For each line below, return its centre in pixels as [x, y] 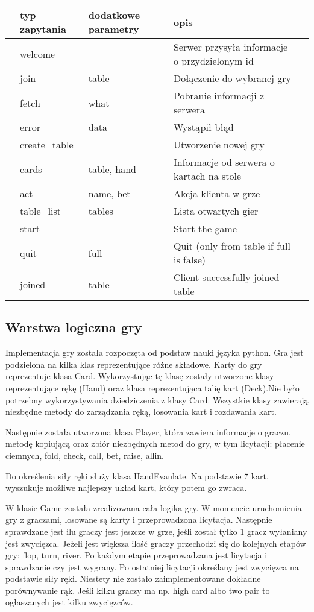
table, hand [112, 169]
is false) [190, 260]
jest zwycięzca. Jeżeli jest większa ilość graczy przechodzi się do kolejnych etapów [156, 543]
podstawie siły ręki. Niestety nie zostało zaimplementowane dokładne [133, 579]
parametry [114, 29]
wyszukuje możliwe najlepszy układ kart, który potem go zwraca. [126, 487]
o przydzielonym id [213, 61]
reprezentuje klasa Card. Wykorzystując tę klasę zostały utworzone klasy [140, 376]
